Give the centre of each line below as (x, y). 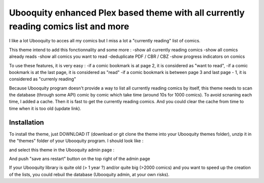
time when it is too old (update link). (45, 108)
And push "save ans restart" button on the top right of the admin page (79, 159)
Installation (26, 122)
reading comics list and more (69, 26)
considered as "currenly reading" (43, 79)
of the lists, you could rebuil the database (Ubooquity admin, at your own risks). (89, 174)
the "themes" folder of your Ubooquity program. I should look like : (76, 141)
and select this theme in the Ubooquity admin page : (62, 150)
